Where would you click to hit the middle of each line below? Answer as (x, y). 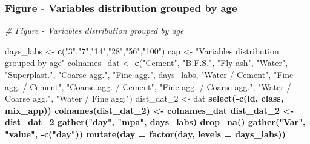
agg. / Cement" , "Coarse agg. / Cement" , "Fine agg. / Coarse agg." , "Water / (148, 86)
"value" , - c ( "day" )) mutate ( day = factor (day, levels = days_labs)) (145, 133)
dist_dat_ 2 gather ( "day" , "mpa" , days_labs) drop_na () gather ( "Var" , (155, 122)
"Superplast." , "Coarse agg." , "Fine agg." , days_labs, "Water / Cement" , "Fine (149, 74)
